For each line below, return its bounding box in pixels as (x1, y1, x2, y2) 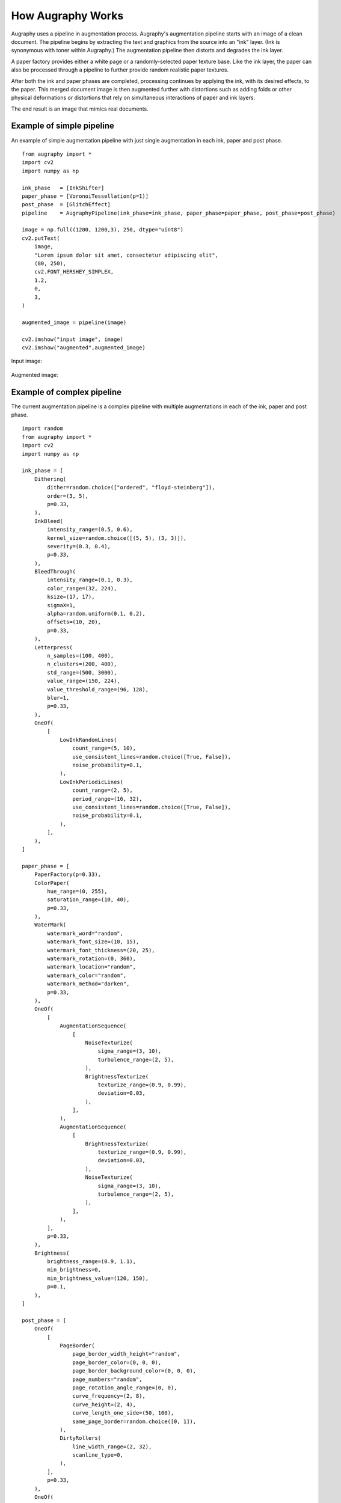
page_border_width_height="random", (72, 1350, 180, 1358)
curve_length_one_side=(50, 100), (72, 1410, 174, 1416)
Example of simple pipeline (11, 121, 114, 131)
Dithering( (34, 476, 67, 482)
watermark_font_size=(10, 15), (47, 938, 140, 945)
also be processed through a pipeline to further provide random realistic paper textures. (11, 66, 229, 73)
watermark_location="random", (47, 964, 137, 970)
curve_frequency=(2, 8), (72, 1392, 146, 1400)
